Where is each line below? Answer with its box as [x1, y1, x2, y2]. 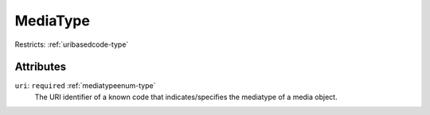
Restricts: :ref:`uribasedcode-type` [14, 40, 129, 49]
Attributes [14, 60, 67, 74]
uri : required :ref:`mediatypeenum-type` [14, 81, 156, 90]
